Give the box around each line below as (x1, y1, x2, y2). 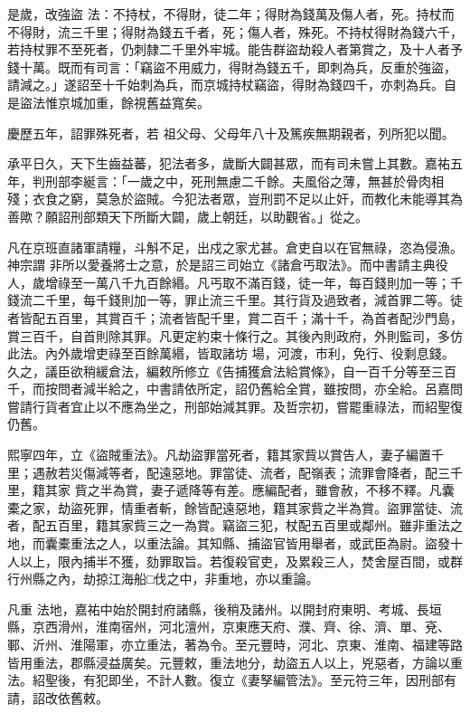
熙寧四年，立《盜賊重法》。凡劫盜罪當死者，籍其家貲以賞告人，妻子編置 (7, 445, 431, 464)
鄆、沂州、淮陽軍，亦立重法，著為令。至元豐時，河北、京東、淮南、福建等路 (7, 635, 463, 653)
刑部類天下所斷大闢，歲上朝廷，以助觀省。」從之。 (70, 206, 368, 225)
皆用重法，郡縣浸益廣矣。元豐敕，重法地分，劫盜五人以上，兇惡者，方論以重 (7, 652, 463, 671)
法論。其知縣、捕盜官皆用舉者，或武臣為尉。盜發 (158, 534, 450, 553)
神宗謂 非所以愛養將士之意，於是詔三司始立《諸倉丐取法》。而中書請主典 (7, 255, 436, 274)
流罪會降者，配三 (348, 462, 450, 481)
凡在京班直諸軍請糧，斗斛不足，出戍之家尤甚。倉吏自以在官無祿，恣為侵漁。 (7, 237, 463, 256)
